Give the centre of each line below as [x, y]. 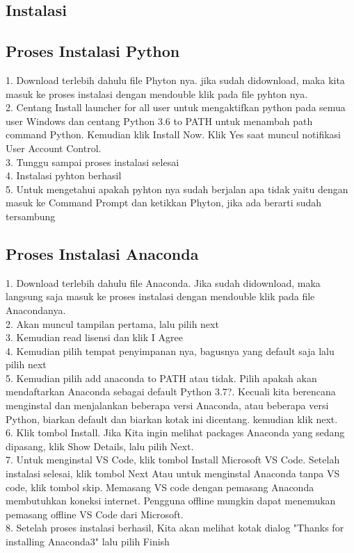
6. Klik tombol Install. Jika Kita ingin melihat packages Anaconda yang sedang [175, 432]
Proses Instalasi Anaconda [102, 253]
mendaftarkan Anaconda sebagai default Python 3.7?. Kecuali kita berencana [171, 391]
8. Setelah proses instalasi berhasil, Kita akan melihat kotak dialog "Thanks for [175, 528]
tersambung [31, 216]
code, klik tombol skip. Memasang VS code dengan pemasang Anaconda [160, 487]
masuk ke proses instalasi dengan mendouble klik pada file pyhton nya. [157, 93]
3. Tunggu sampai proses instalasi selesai [92, 162]
